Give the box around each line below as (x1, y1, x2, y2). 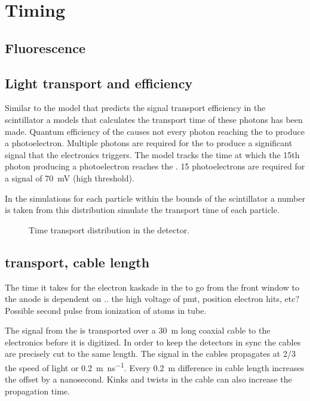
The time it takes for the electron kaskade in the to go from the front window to (5, 280, 299, 293)
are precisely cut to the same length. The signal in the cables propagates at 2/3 (5, 347, 296, 360)
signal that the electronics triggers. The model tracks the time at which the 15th (5, 148, 300, 161)
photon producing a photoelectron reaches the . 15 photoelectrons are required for (5, 160, 305, 172)
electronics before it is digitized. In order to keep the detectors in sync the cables (5, 335, 301, 348)
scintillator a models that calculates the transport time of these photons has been (5, 113, 303, 125)
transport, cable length (5, 252, 150, 271)
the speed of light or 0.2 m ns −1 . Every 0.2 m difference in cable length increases (5, 360, 305, 374)
